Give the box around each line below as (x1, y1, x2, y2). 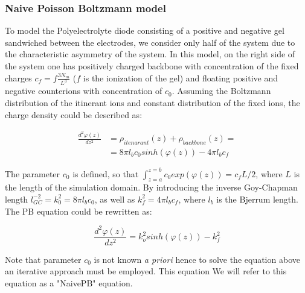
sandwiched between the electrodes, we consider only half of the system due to (5, 36, 295, 48)
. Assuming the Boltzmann (172, 84, 271, 97)
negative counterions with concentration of (5, 84, 162, 97)
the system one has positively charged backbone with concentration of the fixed (5, 60, 299, 72)
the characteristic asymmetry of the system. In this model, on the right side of (5, 48, 295, 60)
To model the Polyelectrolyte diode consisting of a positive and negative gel (5, 24, 284, 37)
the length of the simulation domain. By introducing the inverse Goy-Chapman (5, 181, 298, 194)
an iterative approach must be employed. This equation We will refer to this (5, 265, 287, 277)
